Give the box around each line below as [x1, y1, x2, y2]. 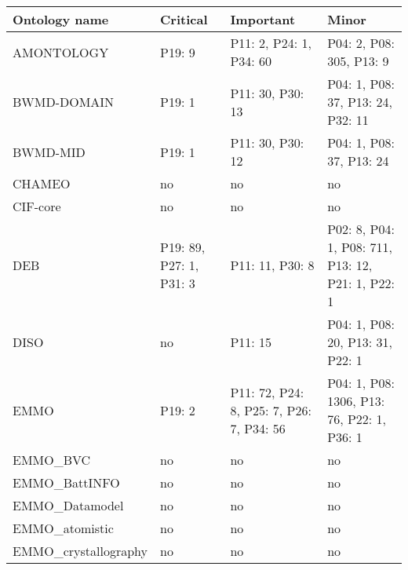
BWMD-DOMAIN [13, 93, 115, 111]
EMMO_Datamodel [13, 496, 124, 514]
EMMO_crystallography [13, 542, 148, 560]
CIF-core [13, 197, 61, 215]
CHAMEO [13, 174, 71, 192]
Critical [160, 10, 208, 28]
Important [230, 10, 296, 28]
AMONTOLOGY [13, 42, 109, 61]
